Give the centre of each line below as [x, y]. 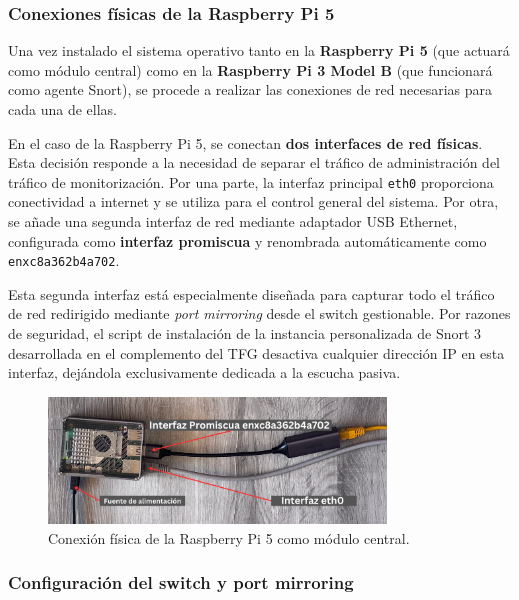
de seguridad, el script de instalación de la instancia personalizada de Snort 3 [245, 333]
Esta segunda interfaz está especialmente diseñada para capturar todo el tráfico [251, 293]
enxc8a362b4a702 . [64, 260]
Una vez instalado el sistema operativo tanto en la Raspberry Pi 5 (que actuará [259, 50]
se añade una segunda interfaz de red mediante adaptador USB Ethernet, [233, 221]
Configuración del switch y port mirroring [181, 582]
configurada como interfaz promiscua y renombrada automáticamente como [247, 240]
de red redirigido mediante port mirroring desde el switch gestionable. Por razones [259, 313]
